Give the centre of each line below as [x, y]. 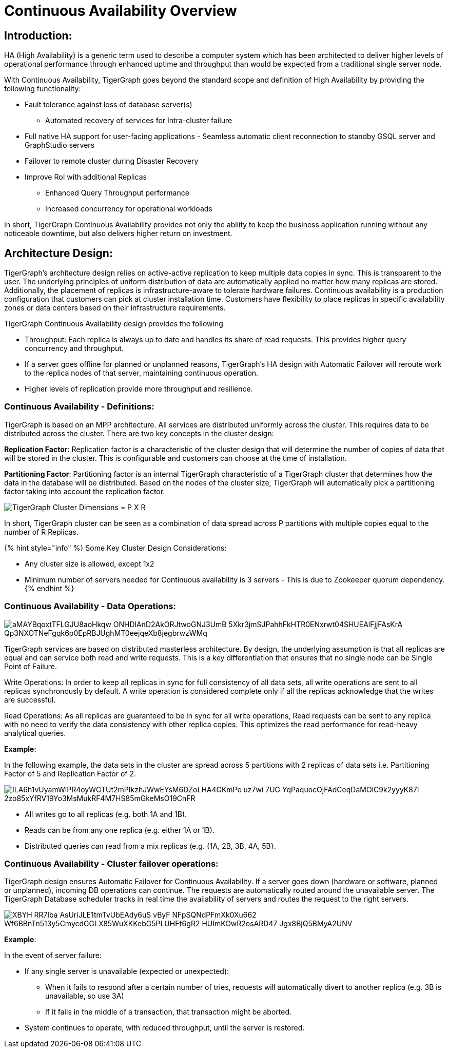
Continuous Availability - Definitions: [79, 407]
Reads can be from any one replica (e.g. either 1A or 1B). [120, 830]
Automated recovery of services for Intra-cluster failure [139, 121]
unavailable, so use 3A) [85, 996]
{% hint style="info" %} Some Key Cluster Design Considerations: [115, 548]
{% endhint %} [50, 588]
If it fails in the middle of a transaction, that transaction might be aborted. [168, 1012]
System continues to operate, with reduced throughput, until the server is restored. [165, 1028]
